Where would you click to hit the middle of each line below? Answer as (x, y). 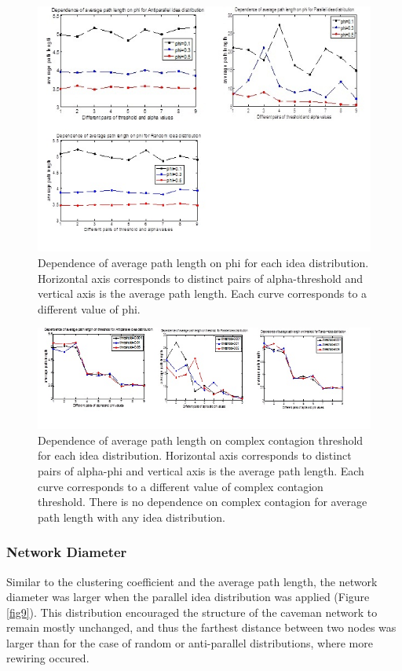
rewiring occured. (48, 658)
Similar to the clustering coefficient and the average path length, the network (192, 581)
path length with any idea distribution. (132, 517)
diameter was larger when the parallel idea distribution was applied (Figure (188, 597)
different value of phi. (89, 308)
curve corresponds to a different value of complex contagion (181, 486)
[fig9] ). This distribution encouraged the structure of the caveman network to (192, 612)
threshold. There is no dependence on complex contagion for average (203, 502)
